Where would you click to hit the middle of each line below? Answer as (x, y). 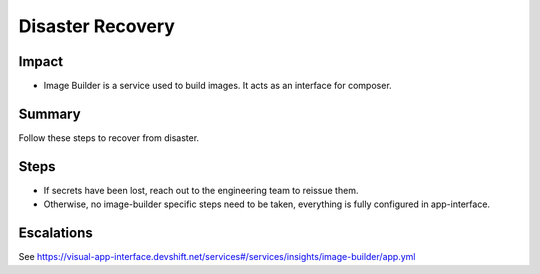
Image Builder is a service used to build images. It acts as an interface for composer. (217, 86)
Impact (41, 61)
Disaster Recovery (96, 26)
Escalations (56, 233)
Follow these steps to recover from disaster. (109, 137)
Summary (49, 113)
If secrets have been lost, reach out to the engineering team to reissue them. (201, 190)
